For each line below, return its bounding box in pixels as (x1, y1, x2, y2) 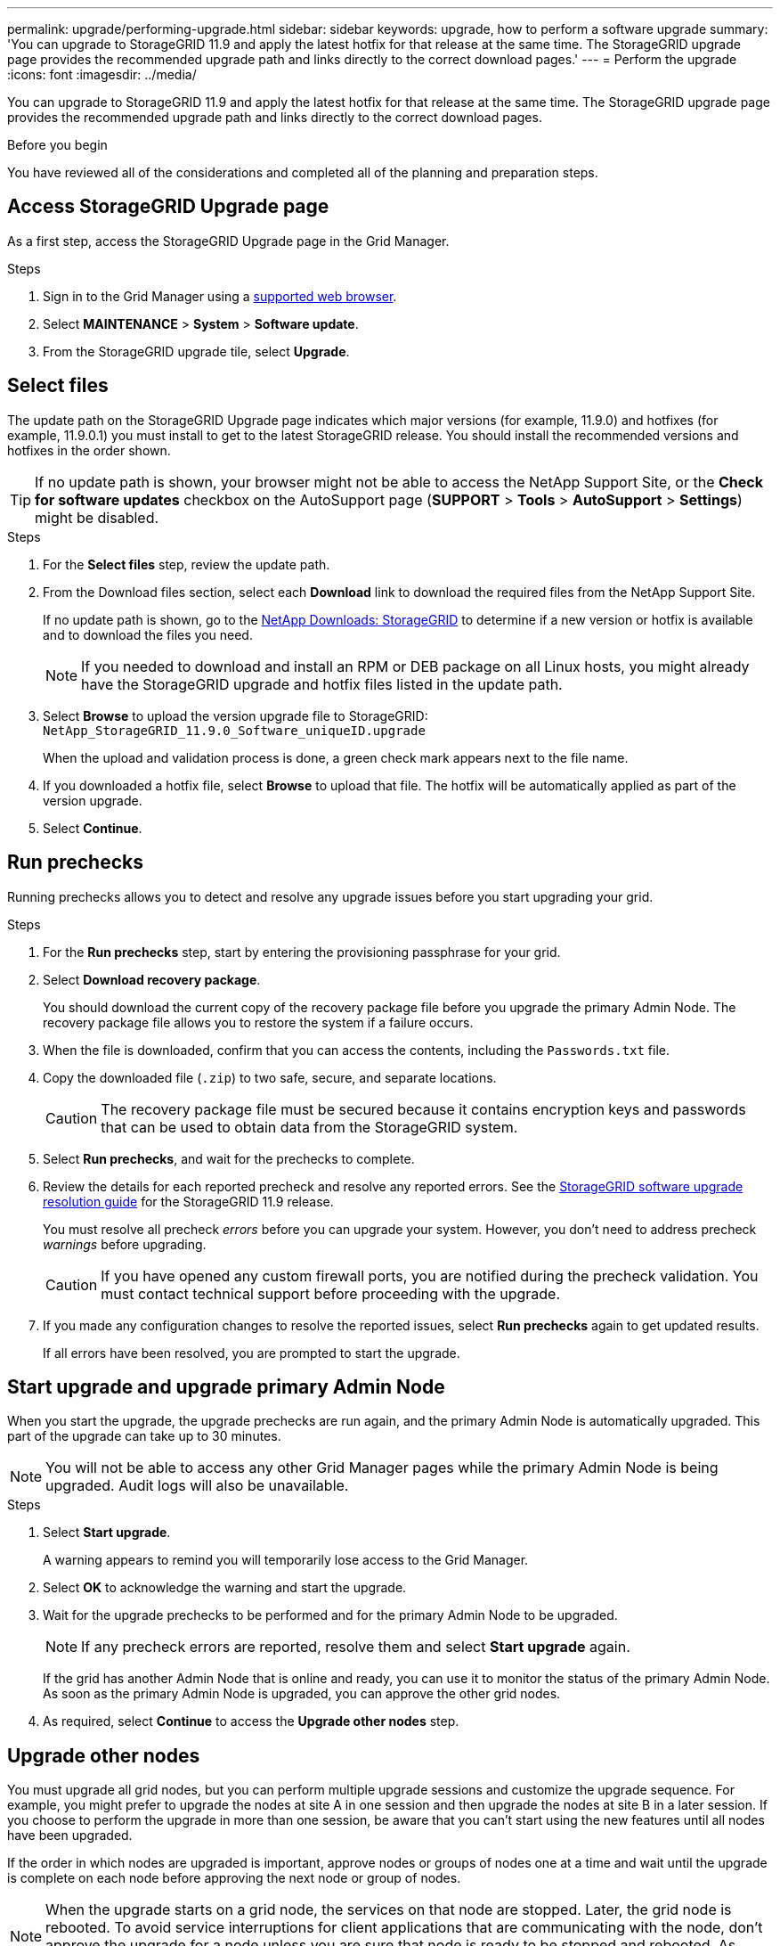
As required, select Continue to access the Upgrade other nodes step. (43, 1713, 459, 1729)
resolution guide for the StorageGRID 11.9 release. (43, 1193, 334, 1209)
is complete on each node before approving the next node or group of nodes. (7, 1870, 461, 1886)
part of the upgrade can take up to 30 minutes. (7, 1428, 281, 1444)
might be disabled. (35, 508, 159, 527)
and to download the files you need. (43, 626, 253, 642)
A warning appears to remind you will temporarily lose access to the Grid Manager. (43, 1552, 529, 1568)
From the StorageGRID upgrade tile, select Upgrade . (43, 343, 350, 359)
